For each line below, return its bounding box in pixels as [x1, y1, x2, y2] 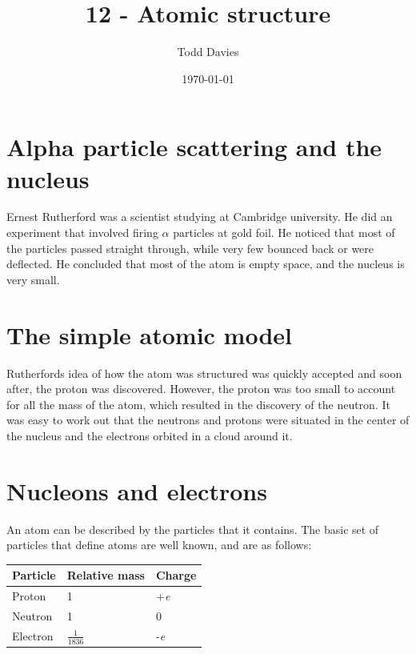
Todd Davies [177, 43, 239, 60]
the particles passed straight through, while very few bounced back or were [6, 239, 374, 256]
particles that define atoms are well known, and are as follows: [6, 536, 312, 553]
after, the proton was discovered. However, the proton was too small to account [6, 380, 396, 397]
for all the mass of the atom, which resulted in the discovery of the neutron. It [6, 395, 390, 412]
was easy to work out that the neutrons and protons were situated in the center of [6, 411, 410, 428]
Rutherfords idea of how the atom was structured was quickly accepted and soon [6, 364, 402, 381]
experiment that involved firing [6, 224, 158, 241]
